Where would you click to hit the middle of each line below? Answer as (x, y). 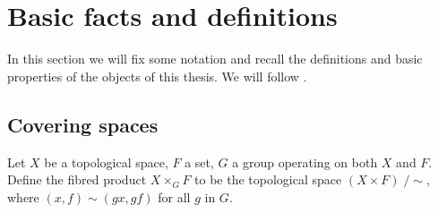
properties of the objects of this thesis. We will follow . (157, 76)
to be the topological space (268, 179)
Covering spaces (83, 124)
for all (174, 196)
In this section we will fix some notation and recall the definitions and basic (215, 59)
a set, (199, 162)
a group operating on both (305, 162)
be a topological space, (106, 162)
